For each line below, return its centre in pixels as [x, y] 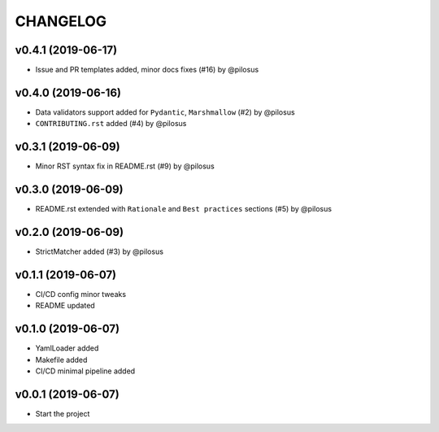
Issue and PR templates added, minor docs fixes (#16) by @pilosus [147, 70]
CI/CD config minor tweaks [80, 294]
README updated [65, 306]
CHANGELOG [61, 21]
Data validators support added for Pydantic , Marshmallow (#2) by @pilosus [165, 112]
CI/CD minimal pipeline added [85, 371]
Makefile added [61, 360]
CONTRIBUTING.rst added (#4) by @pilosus [111, 124]
